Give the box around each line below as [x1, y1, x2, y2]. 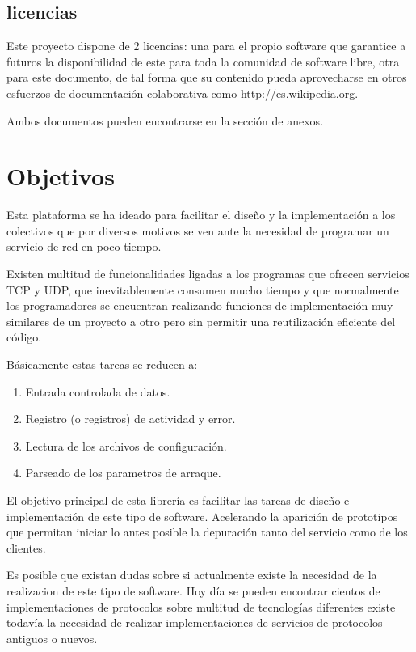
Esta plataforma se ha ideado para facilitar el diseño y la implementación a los [6, 206, 396, 223]
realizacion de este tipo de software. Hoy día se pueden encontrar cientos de [6, 582, 380, 599]
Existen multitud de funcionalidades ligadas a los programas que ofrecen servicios [6, 265, 410, 282]
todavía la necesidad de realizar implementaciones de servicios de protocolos [6, 614, 383, 631]
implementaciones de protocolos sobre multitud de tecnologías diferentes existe [6, 598, 396, 615]
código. [6, 328, 42, 345]
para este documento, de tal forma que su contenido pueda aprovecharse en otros [6, 69, 407, 86]
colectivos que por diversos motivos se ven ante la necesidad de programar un [6, 222, 389, 239]
